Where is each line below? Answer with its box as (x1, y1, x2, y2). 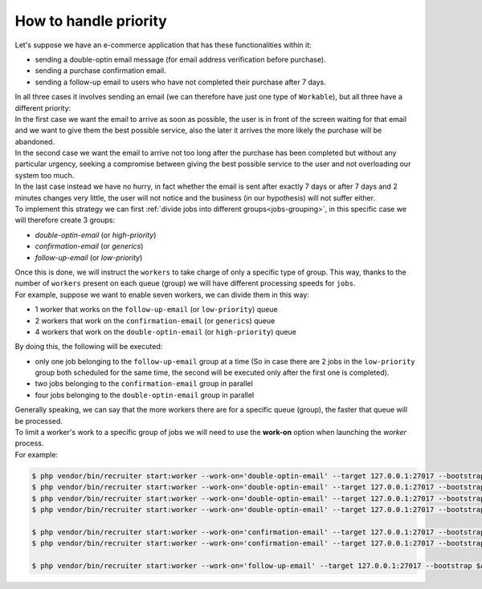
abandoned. (14, 136, 55, 146)
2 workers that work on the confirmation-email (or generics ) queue (35, 315, 276, 325)
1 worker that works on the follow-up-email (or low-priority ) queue (35, 305, 278, 315)
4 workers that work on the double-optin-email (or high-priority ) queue (35, 327, 297, 336)
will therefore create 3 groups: (14, 215, 116, 225)
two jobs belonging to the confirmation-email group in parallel (35, 379, 253, 388)
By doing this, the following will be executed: (14, 342, 163, 351)
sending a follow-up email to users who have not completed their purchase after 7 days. (35, 77, 327, 87)
